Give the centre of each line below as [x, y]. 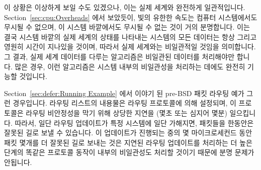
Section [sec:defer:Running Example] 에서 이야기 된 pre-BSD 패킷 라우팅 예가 [124, 93]
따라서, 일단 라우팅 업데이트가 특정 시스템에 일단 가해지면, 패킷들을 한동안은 [134, 122]
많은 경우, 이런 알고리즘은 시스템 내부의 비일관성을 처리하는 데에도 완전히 [130, 66]
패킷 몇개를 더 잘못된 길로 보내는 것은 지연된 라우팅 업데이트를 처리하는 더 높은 [128, 142]
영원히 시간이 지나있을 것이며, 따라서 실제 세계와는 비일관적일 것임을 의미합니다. [130, 47]
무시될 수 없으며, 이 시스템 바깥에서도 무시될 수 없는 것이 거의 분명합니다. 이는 [127, 27]
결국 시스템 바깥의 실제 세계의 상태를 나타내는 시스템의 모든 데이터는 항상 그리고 [130, 36]
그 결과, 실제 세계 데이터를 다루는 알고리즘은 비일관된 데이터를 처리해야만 [119, 56]
